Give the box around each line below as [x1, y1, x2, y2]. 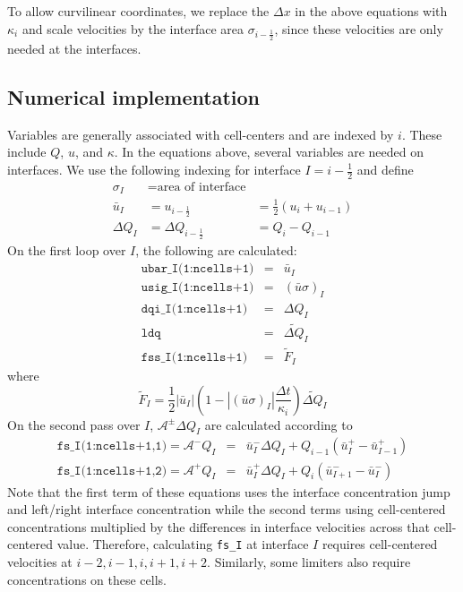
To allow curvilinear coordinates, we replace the [7, 2, 270, 20]
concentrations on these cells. [7, 570, 167, 588]
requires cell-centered [322, 535, 438, 553]
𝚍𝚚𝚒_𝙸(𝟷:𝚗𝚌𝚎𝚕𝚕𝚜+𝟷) [141, 302, 248, 315]
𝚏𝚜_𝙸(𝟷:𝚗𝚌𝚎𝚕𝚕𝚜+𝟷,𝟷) [56, 440, 167, 453]
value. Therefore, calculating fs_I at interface [56, 535, 309, 553]
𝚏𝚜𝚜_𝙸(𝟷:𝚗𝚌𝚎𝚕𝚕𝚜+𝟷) [141, 351, 248, 365]
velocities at [7, 552, 73, 571]
